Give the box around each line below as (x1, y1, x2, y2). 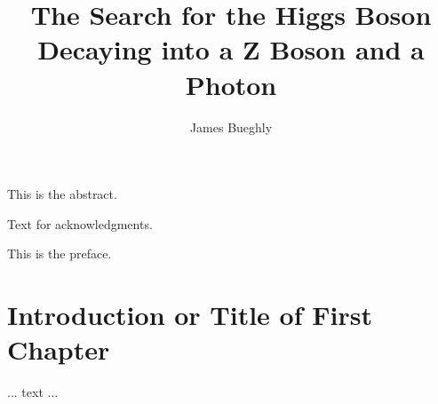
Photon (185, 66, 277, 102)
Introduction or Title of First (7, 297, 372, 333)
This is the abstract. (7, 185, 117, 203)
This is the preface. (7, 244, 112, 263)
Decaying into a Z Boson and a (37, 31, 425, 67)
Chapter (7, 331, 110, 368)
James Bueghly (189, 117, 273, 136)
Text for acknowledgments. (7, 214, 153, 233)
